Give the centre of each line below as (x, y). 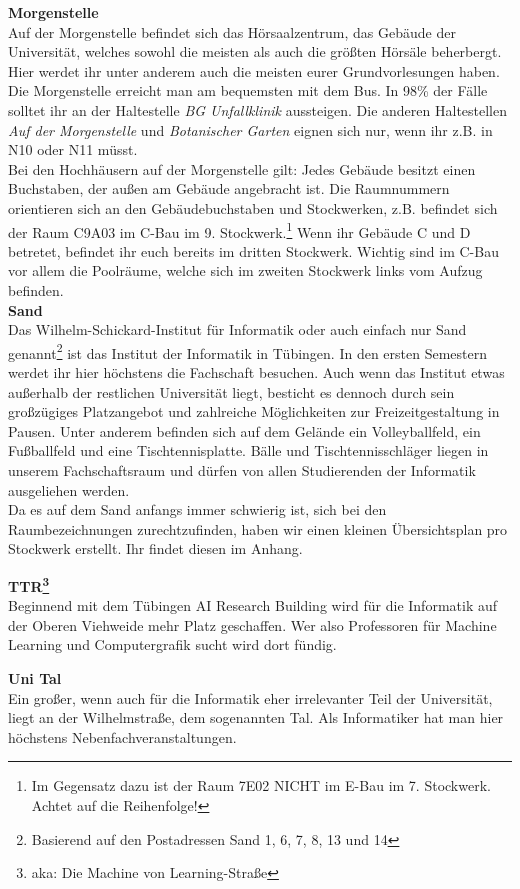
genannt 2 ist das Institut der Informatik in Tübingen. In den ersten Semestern (248, 351)
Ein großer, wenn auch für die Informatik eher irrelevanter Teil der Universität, (250, 697)
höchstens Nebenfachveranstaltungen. (122, 736)
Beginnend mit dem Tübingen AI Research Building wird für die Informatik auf (253, 605)
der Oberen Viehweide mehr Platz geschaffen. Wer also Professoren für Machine (252, 624)
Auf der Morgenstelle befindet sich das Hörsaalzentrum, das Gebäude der (232, 31)
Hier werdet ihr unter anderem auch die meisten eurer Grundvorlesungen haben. (254, 70)
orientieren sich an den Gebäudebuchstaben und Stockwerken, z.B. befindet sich (253, 207)
